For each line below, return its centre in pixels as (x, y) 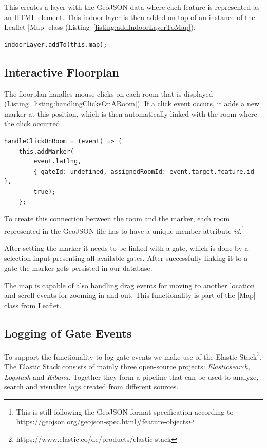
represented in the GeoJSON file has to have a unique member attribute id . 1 (125, 230)
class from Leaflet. (33, 305)
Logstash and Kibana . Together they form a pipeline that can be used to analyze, (131, 376)
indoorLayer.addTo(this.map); (56, 44)
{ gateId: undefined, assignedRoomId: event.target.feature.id (144, 171)
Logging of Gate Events (68, 333)
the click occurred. (33, 124)
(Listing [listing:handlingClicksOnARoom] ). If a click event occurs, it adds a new (132, 104)
